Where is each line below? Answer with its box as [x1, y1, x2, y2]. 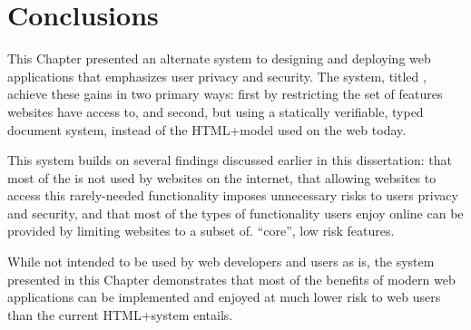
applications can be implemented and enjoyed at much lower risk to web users [7, 287, 441, 306]
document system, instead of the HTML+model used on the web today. [7, 120, 407, 139]
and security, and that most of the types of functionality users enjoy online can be [7, 203, 464, 222]
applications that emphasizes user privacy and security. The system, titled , [7, 66, 427, 85]
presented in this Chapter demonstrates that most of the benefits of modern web [7, 269, 456, 288]
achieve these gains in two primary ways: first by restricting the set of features [7, 84, 443, 103]
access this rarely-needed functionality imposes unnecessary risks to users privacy [7, 186, 458, 205]
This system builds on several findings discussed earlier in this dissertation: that [7, 150, 452, 170]
